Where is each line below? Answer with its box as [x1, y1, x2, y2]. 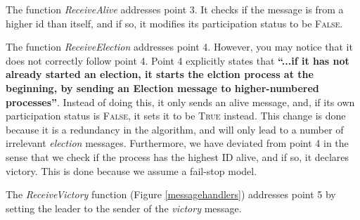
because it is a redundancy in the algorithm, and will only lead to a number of [6, 122, 344, 136]
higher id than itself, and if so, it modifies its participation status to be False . [6, 15, 343, 30]
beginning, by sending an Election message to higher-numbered [6, 80, 319, 95]
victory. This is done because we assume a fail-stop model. [6, 163, 257, 178]
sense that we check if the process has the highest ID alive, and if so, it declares [6, 149, 349, 164]
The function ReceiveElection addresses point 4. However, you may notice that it [6, 39, 353, 54]
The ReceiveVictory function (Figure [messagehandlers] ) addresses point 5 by [6, 187, 336, 202]
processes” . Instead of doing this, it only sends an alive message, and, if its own [6, 94, 355, 109]
